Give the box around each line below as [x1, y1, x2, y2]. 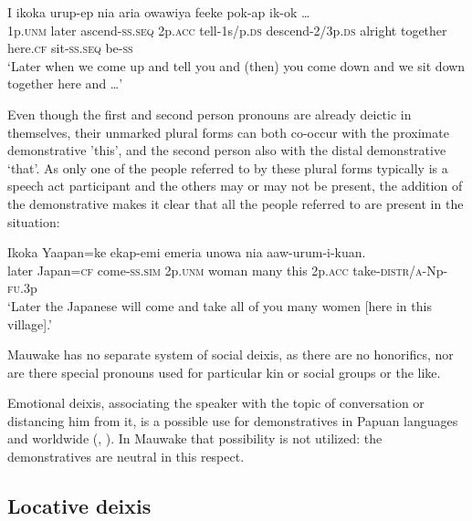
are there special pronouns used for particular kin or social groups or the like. [7, 362, 441, 381]
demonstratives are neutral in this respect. [7, 447, 245, 466]
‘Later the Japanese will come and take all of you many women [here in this [7, 296, 432, 315]
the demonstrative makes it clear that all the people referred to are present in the [7, 193, 464, 213]
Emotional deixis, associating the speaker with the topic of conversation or [7, 393, 425, 412]
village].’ [7, 314, 53, 333]
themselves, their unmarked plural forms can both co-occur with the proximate [7, 122, 449, 141]
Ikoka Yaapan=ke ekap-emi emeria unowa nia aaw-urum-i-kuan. [7, 243, 366, 262]
